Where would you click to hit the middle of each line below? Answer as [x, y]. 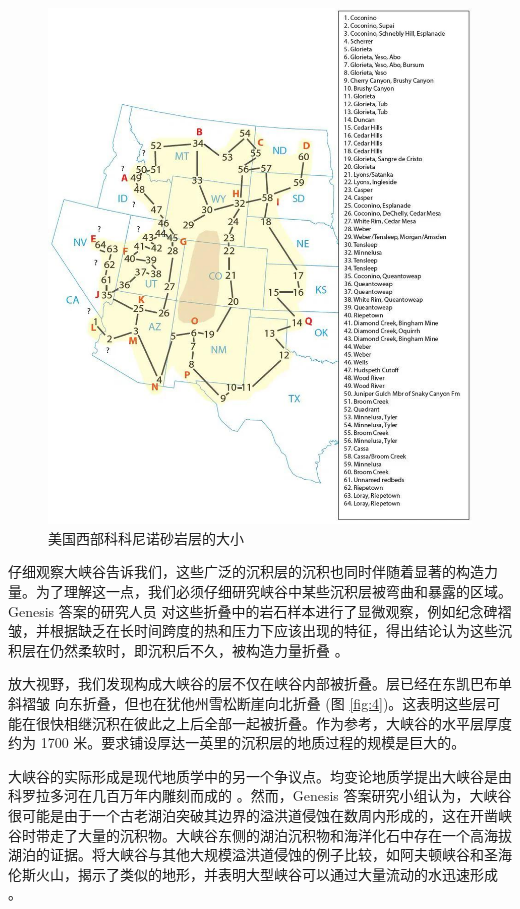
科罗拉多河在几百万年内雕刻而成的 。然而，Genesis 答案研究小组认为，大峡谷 [260, 795]
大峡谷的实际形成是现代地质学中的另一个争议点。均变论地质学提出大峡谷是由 [260, 775]
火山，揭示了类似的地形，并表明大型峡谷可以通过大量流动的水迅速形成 [266, 873]
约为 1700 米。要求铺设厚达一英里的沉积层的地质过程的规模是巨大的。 [237, 742]
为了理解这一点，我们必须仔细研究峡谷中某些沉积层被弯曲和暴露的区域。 [273, 591]
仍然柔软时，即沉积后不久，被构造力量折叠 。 [199, 649]
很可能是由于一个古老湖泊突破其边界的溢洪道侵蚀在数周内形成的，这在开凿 [253, 814]
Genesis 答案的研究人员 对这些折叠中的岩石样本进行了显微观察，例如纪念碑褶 [260, 610]
